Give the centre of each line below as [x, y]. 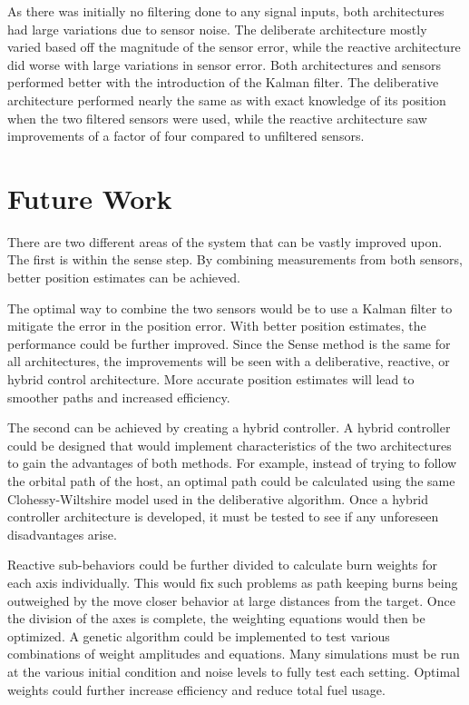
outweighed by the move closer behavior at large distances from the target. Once [231, 600]
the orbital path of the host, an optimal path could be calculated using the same [231, 481]
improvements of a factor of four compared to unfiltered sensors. [186, 136]
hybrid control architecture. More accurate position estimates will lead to [211, 379]
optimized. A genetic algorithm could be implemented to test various [199, 635]
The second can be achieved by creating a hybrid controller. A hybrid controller [229, 427]
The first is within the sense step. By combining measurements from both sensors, [235, 259]
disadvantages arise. [62, 534]
